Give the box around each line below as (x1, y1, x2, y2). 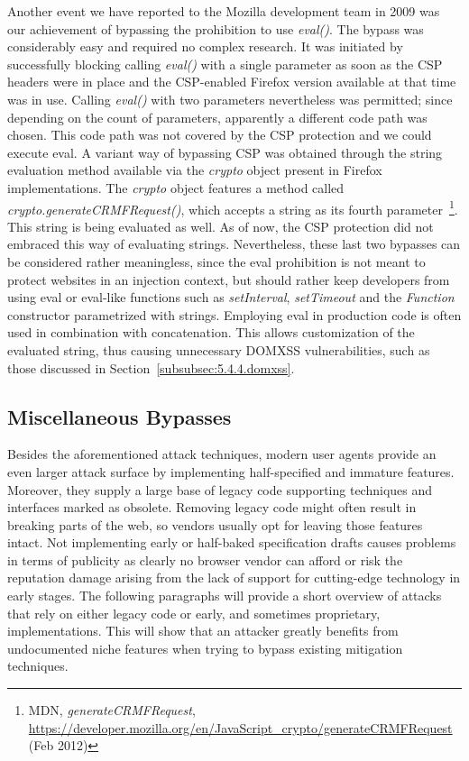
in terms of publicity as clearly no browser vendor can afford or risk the (7, 550, 403, 569)
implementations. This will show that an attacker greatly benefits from (7, 621, 399, 640)
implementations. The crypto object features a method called (7, 178, 345, 197)
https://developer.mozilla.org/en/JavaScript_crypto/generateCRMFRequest (28, 718, 453, 737)
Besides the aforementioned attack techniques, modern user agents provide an (7, 445, 437, 463)
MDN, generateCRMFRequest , (28, 701, 196, 720)
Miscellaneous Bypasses (7, 402, 232, 430)
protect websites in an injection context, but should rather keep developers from (7, 270, 450, 289)
